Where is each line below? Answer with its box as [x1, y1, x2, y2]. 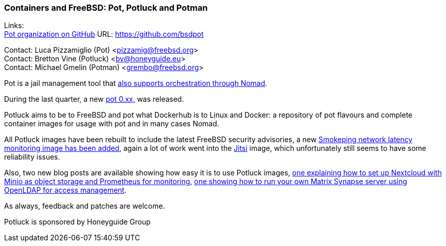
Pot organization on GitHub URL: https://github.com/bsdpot [4, 30, 204, 39]
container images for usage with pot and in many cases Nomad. [4, 119, 219, 128]
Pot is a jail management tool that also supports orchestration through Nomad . [4, 79, 267, 88]
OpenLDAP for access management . [4, 186, 127, 195]
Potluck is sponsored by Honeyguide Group [4, 217, 151, 227]
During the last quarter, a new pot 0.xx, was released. [4, 95, 184, 104]
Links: [4, 21, 24, 30]
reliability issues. [4, 152, 60, 162]
